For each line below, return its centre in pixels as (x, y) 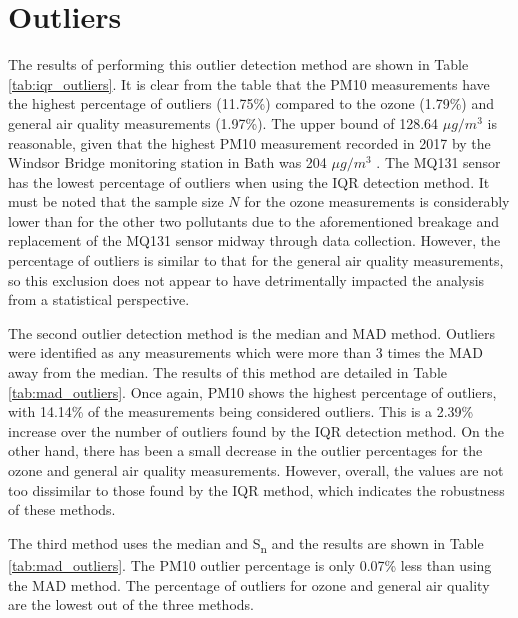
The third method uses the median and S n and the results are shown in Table (246, 544)
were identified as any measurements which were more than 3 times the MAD (246, 352)
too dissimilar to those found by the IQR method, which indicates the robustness (256, 489)
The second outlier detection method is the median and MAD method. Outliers (252, 332)
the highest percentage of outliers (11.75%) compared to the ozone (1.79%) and (251, 103)
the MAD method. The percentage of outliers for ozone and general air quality (249, 584)
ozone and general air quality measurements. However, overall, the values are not (256, 470)
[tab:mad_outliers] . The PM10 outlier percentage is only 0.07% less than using (250, 564)
